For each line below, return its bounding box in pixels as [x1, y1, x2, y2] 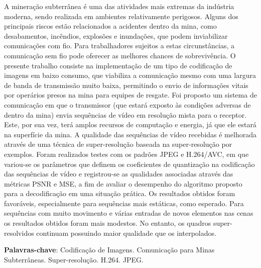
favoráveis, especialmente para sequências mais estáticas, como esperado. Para [4, 198, 244, 208]
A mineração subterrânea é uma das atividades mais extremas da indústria [4, 1, 234, 11]
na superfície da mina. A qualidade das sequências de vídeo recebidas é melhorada [4, 129, 256, 139]
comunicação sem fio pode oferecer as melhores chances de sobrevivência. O [4, 50, 236, 60]
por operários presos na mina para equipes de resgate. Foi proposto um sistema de [4, 90, 257, 100]
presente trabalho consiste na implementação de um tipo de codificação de [4, 60, 232, 70]
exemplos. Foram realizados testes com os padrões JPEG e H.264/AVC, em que [4, 148, 249, 159]
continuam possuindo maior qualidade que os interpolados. [36, 227, 216, 238]
